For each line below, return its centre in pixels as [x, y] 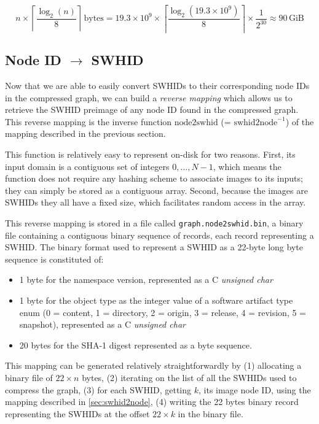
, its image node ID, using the [255, 389]
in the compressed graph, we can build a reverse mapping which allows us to [149, 97]
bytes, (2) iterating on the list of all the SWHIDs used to [189, 378]
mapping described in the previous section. [85, 133]
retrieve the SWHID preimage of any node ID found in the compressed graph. [152, 110]
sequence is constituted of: [54, 259]
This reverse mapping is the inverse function [89, 121]
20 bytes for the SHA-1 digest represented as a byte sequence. [136, 345]
